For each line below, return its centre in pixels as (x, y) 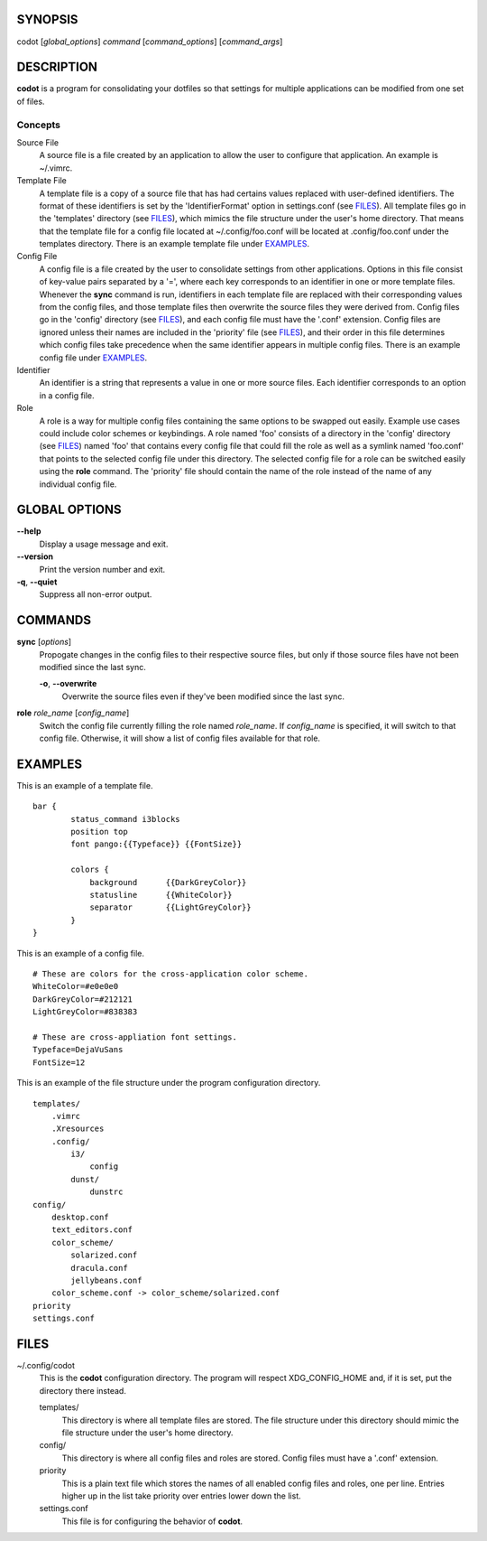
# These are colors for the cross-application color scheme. (170, 974)
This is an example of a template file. (85, 785)
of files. (31, 101)
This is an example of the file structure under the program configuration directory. (169, 1083)
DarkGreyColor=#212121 (83, 999)
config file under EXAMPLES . (93, 358)
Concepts (39, 125)
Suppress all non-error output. (96, 594)
